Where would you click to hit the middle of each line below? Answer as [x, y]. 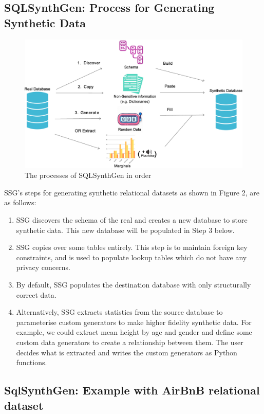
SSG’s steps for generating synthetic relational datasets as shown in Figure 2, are [132, 192]
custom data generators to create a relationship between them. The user [130, 342]
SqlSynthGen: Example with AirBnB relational [132, 390]
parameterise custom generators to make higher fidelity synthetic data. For [134, 322]
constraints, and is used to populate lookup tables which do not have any [131, 257]
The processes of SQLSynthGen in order [88, 175]
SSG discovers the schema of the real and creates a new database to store [132, 220]
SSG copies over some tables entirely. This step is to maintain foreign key [132, 247]
